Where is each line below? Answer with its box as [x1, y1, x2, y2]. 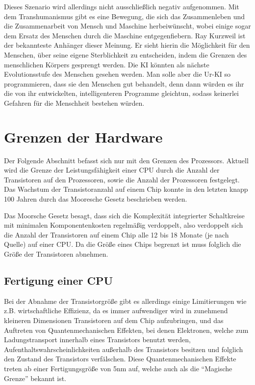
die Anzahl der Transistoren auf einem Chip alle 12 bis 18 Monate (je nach [4, 229, 229, 239]
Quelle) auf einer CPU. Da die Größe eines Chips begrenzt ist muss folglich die [4, 239, 241, 249]
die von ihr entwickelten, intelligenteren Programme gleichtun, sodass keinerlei [4, 88, 239, 98]
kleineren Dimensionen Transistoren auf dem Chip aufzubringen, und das [4, 315, 224, 325]
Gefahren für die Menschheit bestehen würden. [4, 97, 145, 108]
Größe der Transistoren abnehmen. [4, 249, 108, 259]
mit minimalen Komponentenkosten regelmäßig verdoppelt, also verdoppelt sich [4, 220, 243, 230]
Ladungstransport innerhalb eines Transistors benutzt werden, [4, 334, 191, 345]
